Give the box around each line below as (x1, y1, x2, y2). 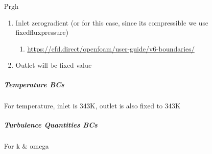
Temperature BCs (4, 79, 65, 89)
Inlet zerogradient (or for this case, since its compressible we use (15, 17, 209, 27)
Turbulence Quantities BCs (4, 119, 98, 129)
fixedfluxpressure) (15, 27, 69, 37)
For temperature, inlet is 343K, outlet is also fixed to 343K (4, 100, 181, 110)
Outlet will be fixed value (15, 60, 92, 70)
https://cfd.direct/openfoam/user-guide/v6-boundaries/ (27, 43, 195, 53)
